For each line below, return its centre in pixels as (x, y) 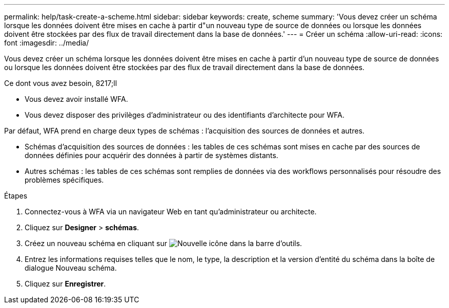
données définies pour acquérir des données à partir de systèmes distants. (151, 155)
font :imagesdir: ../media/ (47, 43)
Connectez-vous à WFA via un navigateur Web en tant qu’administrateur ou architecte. (171, 212)
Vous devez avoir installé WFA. (76, 99)
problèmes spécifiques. (64, 180)
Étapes (16, 196)
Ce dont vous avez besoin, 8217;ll (61, 83)
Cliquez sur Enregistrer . (65, 284)
